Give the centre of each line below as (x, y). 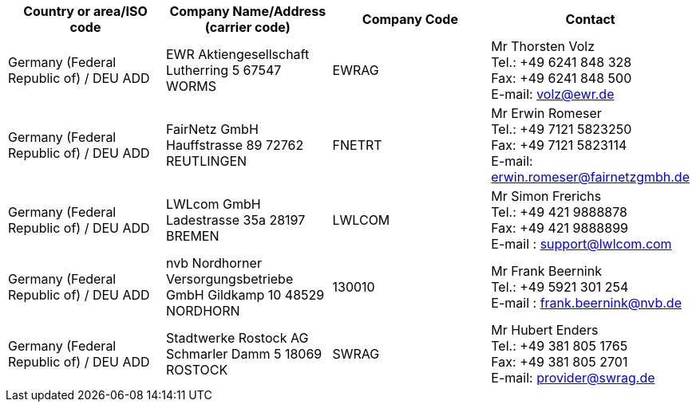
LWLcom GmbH (214, 204)
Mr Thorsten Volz (543, 46)
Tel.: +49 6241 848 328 (562, 62)
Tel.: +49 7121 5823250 (562, 129)
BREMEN (193, 236)
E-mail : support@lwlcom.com (581, 244)
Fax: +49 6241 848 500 (562, 78)
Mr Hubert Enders (545, 330)
